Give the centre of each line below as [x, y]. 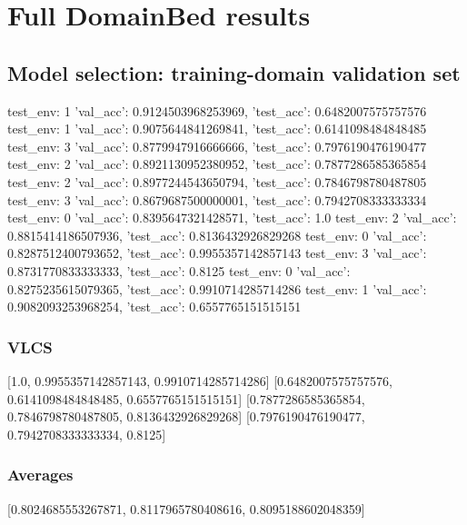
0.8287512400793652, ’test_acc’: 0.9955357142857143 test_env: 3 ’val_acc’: [217, 253]
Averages [40, 475]
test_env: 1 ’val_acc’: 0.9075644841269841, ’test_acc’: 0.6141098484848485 [217, 129]
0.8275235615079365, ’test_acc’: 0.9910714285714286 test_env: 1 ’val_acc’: [217, 288]
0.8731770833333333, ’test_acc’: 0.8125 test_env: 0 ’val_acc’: [179, 270]
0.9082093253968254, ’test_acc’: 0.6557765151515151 [154, 307]
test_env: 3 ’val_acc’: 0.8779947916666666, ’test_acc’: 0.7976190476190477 [217, 146]
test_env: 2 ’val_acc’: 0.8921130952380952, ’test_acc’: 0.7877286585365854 [217, 164]
